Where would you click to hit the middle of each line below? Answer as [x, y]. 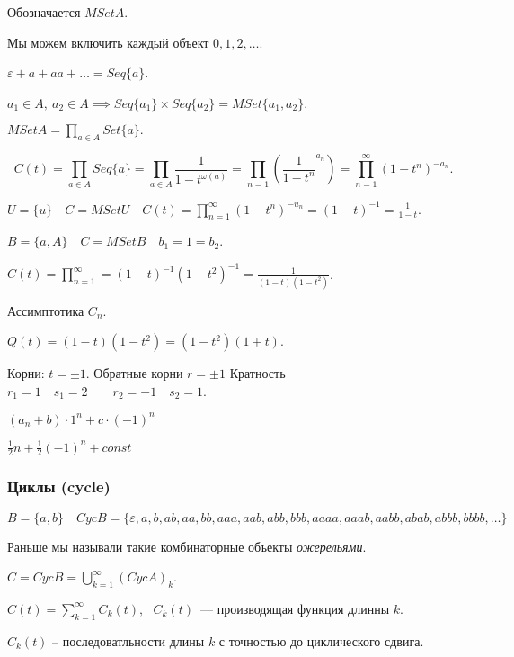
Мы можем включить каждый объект [108, 42]
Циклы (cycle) [59, 486]
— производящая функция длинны [295, 608]
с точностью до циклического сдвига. [321, 640]
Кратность [257, 373]
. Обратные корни [134, 373]
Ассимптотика [46, 310]
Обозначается [44, 12]
